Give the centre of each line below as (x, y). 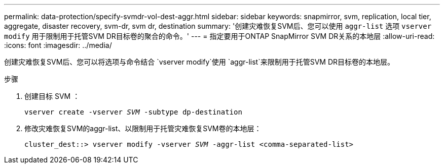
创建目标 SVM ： (52, 96)
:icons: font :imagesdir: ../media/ (58, 45)
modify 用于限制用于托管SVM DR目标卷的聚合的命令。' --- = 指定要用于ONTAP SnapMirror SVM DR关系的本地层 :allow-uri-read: (219, 36)
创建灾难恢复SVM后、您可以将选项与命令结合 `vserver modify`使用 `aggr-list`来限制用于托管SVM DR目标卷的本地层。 (199, 62)
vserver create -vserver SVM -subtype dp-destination (133, 112)
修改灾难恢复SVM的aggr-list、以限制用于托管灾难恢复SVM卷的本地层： (143, 128)
